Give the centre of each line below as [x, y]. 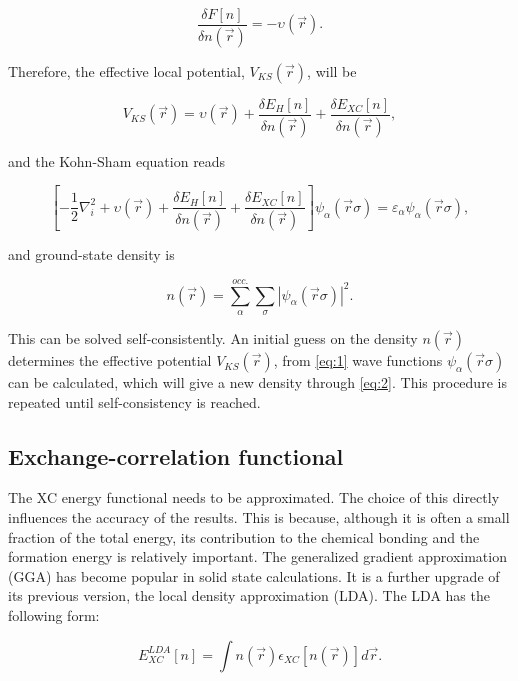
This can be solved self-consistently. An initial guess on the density [213, 338]
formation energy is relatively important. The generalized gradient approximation [257, 556]
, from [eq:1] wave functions [358, 360]
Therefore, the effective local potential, [126, 70]
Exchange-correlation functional [176, 455]
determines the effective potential [110, 360]
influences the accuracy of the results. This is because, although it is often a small [259, 517]
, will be [332, 70]
